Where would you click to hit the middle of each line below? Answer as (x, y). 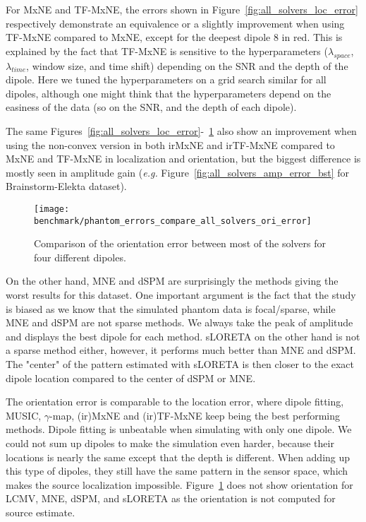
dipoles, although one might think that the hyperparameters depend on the (169, 93)
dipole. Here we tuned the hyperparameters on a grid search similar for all (166, 79)
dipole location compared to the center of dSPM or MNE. (131, 378)
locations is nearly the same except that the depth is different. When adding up (178, 457)
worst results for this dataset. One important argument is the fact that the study (181, 295)
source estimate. (41, 512)
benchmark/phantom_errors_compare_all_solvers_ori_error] (173, 221)
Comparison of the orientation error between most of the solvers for (180, 243)
